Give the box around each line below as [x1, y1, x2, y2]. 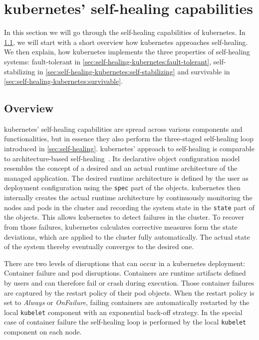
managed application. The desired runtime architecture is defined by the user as [4, 172, 249, 183]
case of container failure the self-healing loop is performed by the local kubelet [4, 317, 247, 327]
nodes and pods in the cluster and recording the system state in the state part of [4, 202, 255, 212]
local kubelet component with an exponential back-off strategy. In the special [4, 307, 243, 317]
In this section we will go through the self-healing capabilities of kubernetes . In [4, 27, 246, 37]
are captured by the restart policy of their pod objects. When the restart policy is [4, 287, 255, 298]
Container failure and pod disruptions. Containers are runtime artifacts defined [4, 268, 246, 278]
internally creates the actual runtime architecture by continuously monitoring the [4, 192, 253, 203]
